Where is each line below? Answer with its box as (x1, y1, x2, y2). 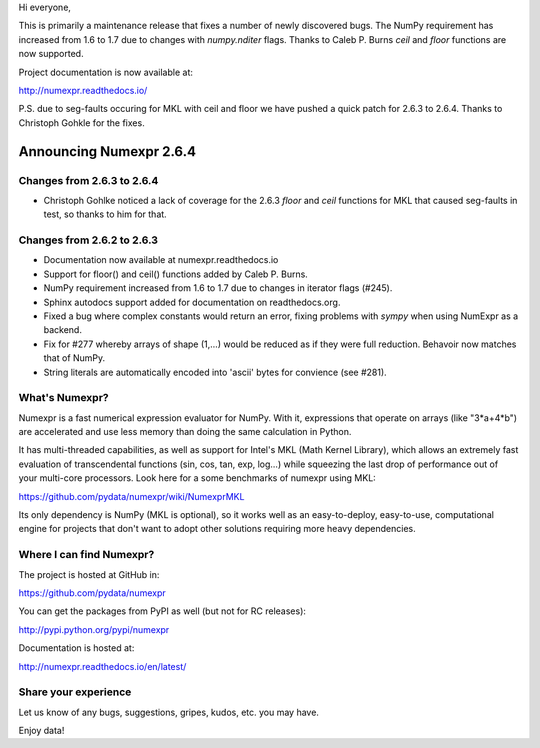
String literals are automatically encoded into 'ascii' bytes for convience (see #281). (43, 366, 387, 378)
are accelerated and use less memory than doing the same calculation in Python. (18, 426, 352, 438)
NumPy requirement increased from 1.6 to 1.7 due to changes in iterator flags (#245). (43, 282, 393, 294)
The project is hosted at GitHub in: (18, 568, 160, 580)
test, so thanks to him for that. (43, 208, 167, 220)
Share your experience (18, 685, 132, 699)
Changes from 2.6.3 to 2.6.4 (18, 173, 159, 187)
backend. (43, 324, 82, 336)
